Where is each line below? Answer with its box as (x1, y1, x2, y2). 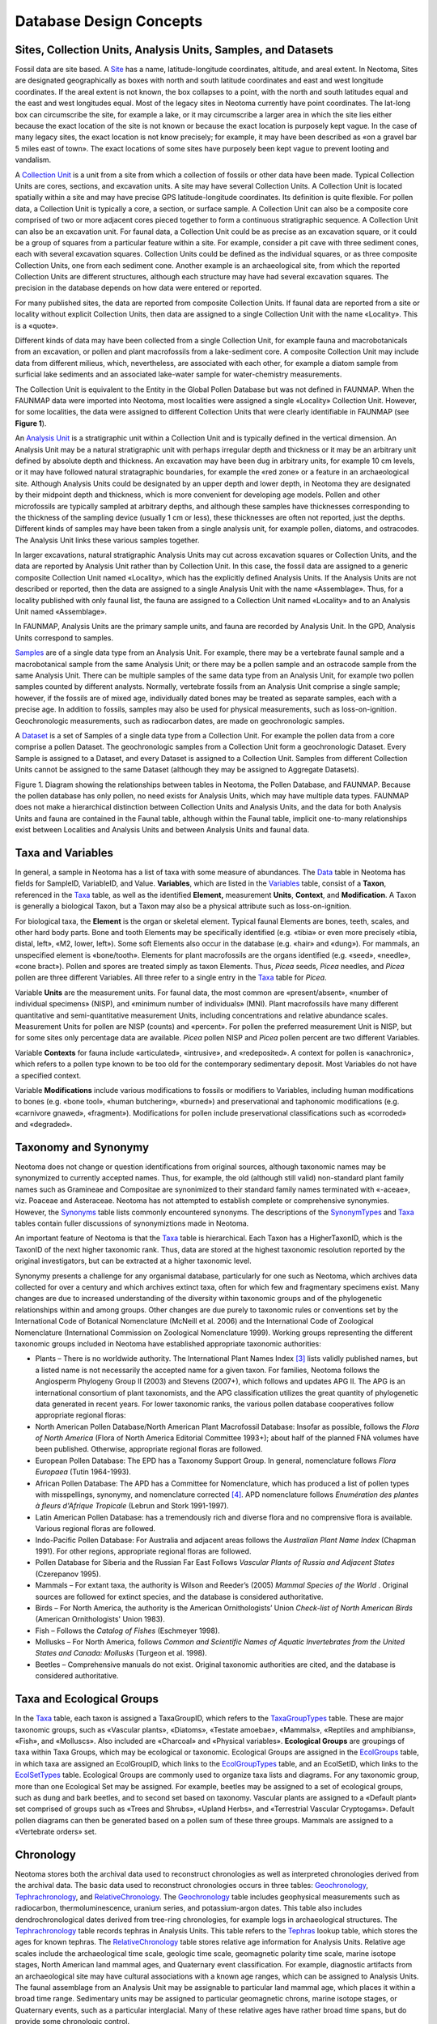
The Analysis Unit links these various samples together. (15, 535, 200, 545)
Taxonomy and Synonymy (15, 1140, 150, 1154)
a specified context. (15, 1070, 82, 1080)
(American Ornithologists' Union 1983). (35, 1614, 165, 1624)
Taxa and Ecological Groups (15, 1692, 159, 1706)
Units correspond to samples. (15, 632, 113, 643)
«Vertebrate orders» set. (15, 1826, 97, 1837)
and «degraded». (15, 1120, 73, 1129)
